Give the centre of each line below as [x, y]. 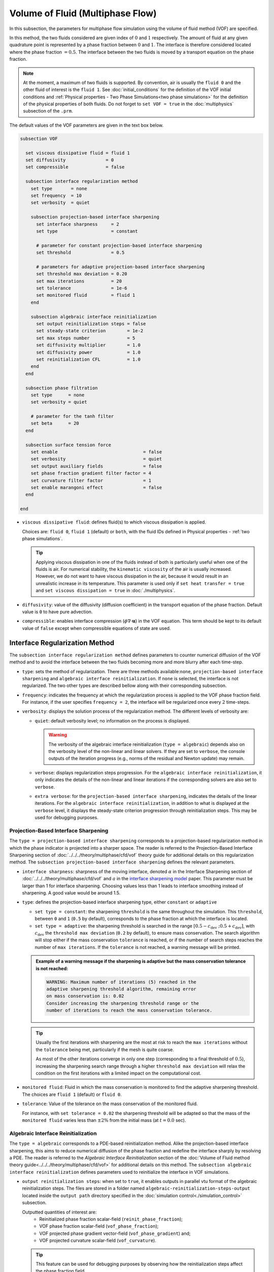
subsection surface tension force [68, 445]
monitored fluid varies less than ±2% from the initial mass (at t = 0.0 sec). [104, 1120]
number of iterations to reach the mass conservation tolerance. [129, 1010]
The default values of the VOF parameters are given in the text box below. [87, 125]
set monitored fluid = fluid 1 [86, 295]
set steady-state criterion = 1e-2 [90, 331]
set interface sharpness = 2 [78, 224]
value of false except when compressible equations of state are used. [96, 628]
